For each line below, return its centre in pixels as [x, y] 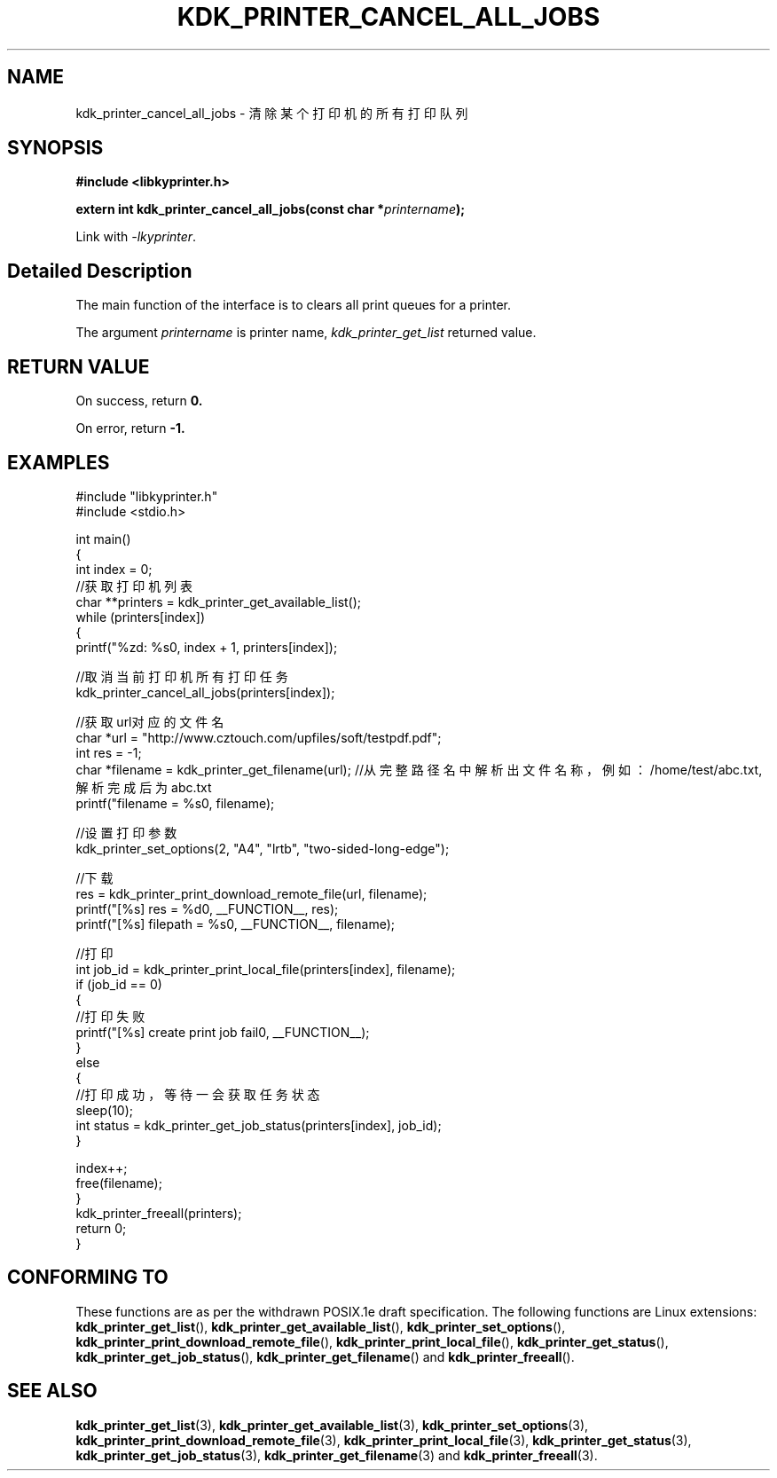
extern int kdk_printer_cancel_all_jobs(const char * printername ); [271, 209]
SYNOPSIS [55, 148]
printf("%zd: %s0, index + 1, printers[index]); [207, 647]
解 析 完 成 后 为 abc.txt [144, 787]
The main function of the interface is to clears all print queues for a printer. [293, 305]
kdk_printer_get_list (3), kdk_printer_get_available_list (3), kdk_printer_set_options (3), [332, 1425]
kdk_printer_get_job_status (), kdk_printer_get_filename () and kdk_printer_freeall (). [325, 1356]
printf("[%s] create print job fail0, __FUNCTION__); [223, 1032]
